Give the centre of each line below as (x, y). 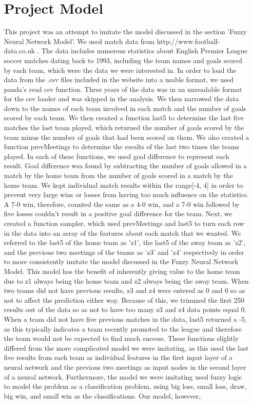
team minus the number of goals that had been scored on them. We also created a (126, 137)
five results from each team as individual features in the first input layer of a (118, 357)
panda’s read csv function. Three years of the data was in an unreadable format (123, 89)
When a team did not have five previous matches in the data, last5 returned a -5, (126, 319)
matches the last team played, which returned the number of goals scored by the (124, 127)
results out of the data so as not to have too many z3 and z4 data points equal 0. (125, 309)
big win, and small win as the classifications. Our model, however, (102, 395)
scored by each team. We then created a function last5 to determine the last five (124, 118)
